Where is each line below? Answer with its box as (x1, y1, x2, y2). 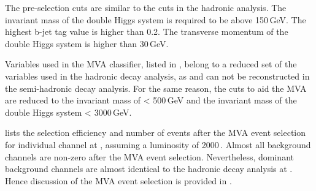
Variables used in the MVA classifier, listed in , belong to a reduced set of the (5, 58, 297, 70)
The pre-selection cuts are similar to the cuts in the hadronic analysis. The (5, 1, 287, 13)
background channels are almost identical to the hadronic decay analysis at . (5, 162, 293, 175)
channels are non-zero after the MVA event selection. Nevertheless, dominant (5, 150, 294, 163)
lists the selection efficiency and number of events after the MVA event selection (5, 126, 306, 139)
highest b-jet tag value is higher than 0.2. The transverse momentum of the (5, 25, 288, 38)
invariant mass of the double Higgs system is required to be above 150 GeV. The (5, 13, 306, 26)
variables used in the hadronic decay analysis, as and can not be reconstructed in (5, 69, 310, 82)
